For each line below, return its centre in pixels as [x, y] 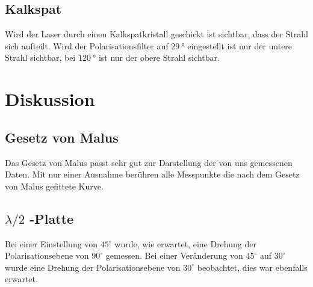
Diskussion [50, 99]
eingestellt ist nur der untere [240, 45]
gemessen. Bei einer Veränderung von [174, 255]
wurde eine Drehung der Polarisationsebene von [93, 267]
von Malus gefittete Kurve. [54, 186]
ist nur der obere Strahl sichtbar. [159, 57]
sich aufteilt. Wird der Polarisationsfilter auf [87, 45]
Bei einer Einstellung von [51, 243]
